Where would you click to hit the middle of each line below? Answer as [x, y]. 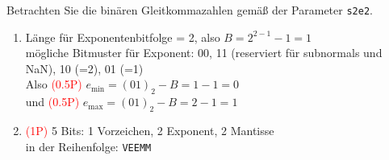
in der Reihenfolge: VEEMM [88, 146]
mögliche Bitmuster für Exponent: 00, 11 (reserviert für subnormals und [204, 53]
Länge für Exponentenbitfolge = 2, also [123, 37]
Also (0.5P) [54, 84]
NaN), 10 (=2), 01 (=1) [84, 68]
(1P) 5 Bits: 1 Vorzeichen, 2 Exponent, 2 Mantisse [150, 131]
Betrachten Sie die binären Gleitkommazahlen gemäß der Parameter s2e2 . [190, 10]
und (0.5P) [52, 102]
